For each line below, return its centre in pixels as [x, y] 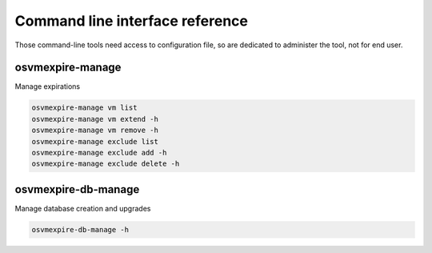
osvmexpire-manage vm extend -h [95, 119]
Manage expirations [47, 86]
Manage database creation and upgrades [83, 208]
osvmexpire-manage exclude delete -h [106, 164]
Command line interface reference [131, 21]
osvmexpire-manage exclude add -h [99, 153]
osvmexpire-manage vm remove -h [95, 131]
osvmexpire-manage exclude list [95, 141]
